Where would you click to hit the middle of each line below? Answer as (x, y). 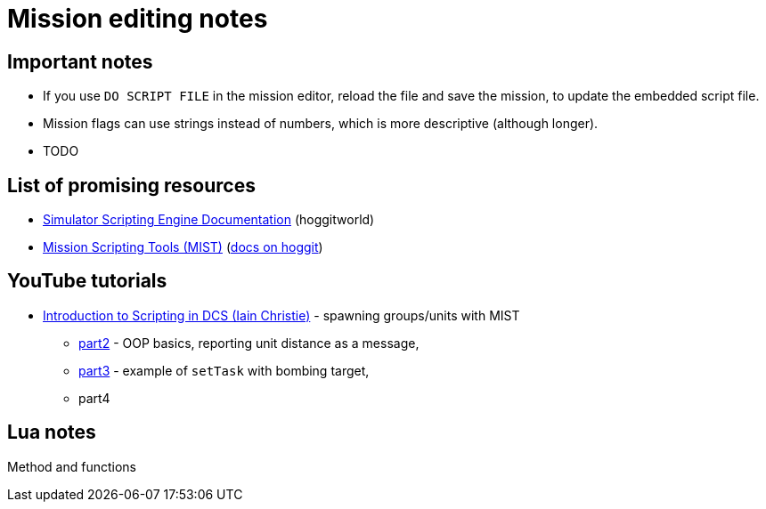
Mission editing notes (138, 19)
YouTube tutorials (87, 281)
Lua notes (52, 432)
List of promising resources (131, 185)
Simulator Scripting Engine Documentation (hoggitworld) (209, 220)
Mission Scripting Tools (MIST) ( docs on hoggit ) (183, 247)
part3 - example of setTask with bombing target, (224, 370)
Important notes (80, 61)
